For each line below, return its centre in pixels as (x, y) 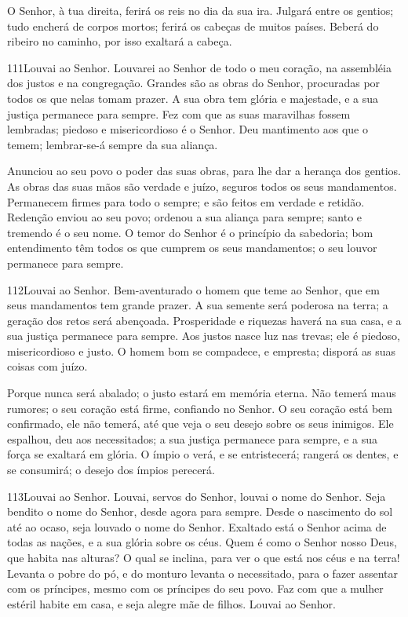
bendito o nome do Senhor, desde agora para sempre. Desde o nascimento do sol (200, 511)
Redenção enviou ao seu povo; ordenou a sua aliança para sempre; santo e (185, 217)
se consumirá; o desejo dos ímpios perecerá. (111, 470)
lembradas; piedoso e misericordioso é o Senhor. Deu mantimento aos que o (188, 129)
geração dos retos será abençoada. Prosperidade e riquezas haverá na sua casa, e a (204, 320)
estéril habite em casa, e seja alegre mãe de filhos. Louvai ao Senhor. (172, 603)
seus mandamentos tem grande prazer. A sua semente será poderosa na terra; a (198, 305)
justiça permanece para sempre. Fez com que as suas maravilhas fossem (179, 113)
